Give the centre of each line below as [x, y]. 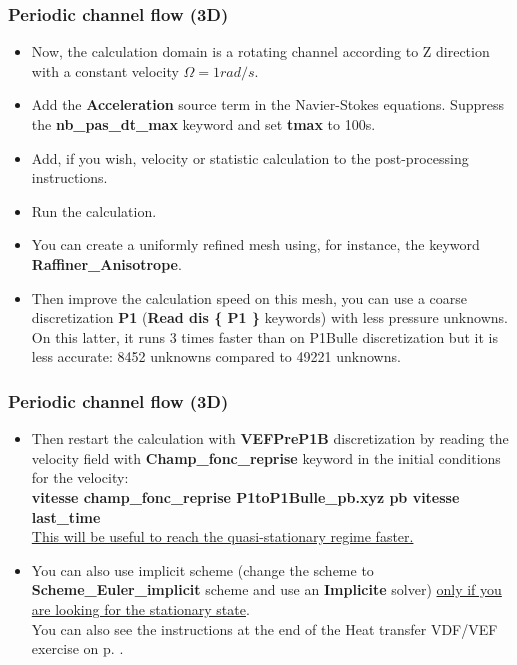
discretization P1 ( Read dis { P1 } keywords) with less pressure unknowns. [269, 317]
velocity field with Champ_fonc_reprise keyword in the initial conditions [266, 457]
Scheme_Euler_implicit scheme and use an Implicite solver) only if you [266, 589]
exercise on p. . [77, 648]
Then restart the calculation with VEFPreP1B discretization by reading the [270, 438]
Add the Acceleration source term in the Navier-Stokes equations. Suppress [267, 104]
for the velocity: [80, 477]
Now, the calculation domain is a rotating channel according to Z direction [260, 51]
